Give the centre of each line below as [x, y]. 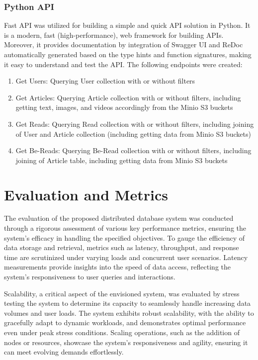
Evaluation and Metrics [86, 194]
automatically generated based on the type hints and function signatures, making [128, 54]
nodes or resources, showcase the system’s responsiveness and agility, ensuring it [126, 342]
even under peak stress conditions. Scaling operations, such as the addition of [122, 332]
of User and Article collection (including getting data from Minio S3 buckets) [133, 134]
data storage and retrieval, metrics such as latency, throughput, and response [122, 247]
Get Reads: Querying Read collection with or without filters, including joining [135, 124]
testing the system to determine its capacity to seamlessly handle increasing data [128, 303]
